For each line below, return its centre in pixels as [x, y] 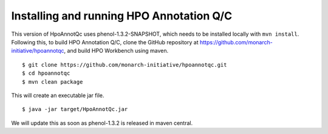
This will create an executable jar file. [58, 95]
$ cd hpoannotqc [46, 73]
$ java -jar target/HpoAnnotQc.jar [75, 109]
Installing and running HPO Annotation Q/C [122, 16]
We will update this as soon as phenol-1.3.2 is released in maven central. [102, 123]
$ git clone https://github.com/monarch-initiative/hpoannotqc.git [125, 65]
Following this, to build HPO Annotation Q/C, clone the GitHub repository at [105, 42]
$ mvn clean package [53, 82]
